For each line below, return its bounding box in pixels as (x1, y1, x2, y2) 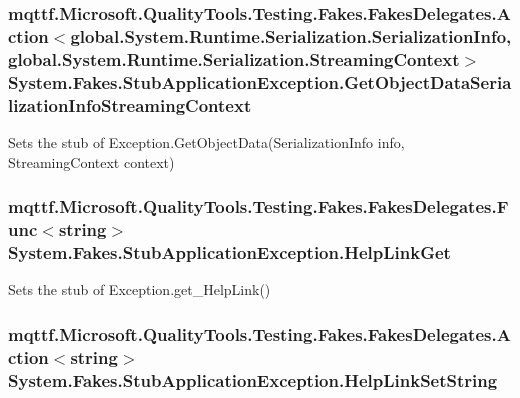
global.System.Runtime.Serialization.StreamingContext (8, 46, 460, 71)
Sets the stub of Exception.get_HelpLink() (8, 279, 271, 300)
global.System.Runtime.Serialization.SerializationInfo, (70, 23, 512, 48)
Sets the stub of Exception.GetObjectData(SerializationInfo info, (8, 131, 405, 152)
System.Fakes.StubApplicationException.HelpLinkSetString (8, 367, 498, 392)
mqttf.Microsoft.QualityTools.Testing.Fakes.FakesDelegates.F (8, 194, 509, 219)
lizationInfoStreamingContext (8, 92, 252, 117)
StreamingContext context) (8, 151, 175, 172)
